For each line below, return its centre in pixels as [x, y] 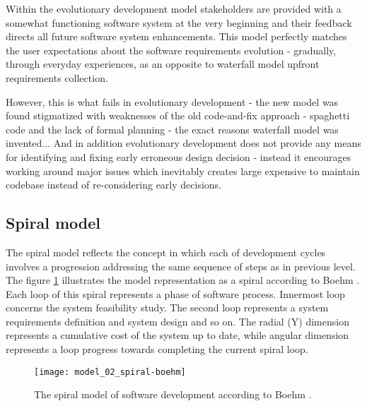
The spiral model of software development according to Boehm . [173, 394]
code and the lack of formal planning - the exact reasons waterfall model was [172, 129]
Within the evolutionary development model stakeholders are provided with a [174, 8]
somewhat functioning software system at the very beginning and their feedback [179, 22]
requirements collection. [57, 77]
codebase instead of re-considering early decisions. [113, 185]
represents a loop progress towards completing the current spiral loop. [157, 349]
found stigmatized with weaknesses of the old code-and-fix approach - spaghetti [178, 115]
